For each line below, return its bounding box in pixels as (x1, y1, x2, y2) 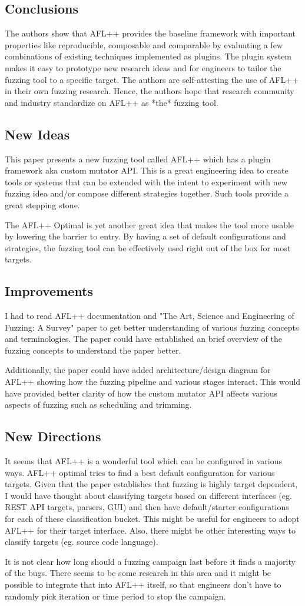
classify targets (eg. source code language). (5, 535, 158, 548)
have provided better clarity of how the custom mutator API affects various (5, 387, 277, 399)
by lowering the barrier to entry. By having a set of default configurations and (5, 230, 286, 242)
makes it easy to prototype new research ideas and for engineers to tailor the (5, 61, 281, 74)
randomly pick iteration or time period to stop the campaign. (5, 590, 226, 602)
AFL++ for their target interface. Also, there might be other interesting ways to (5, 524, 296, 536)
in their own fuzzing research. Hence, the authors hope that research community (5, 85, 294, 97)
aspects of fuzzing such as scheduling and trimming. (5, 398, 192, 411)
